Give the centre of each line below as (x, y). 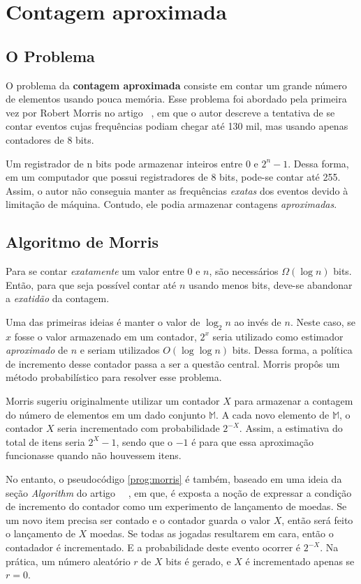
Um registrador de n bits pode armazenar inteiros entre (124, 163)
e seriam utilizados (120, 350)
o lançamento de (40, 533)
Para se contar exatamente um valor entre (95, 271)
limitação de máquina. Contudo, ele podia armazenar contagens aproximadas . (171, 204)
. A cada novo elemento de (273, 414)
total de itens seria (45, 441)
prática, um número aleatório (68, 561)
